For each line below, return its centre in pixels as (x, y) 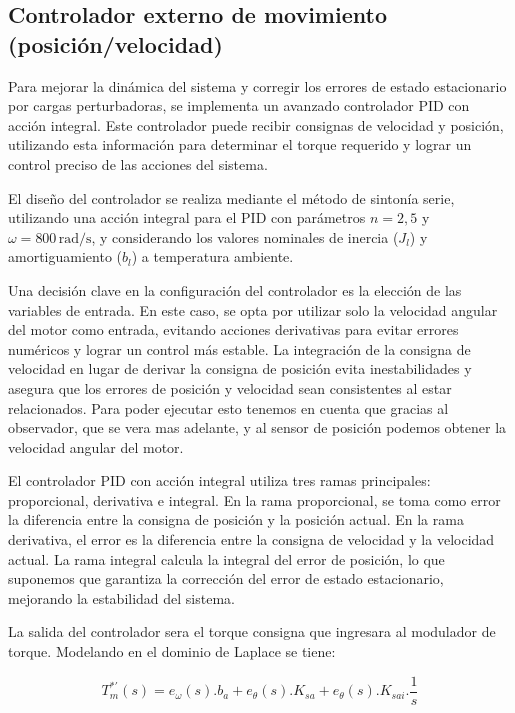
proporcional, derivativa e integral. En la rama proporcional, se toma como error (254, 499)
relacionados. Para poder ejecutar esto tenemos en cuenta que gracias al (228, 407)
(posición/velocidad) (115, 43)
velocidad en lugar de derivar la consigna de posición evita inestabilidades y (240, 368)
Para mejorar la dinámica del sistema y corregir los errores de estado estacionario (257, 85)
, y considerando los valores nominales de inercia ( (245, 236)
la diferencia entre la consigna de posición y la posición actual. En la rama (236, 519)
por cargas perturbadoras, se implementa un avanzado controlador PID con (239, 105)
